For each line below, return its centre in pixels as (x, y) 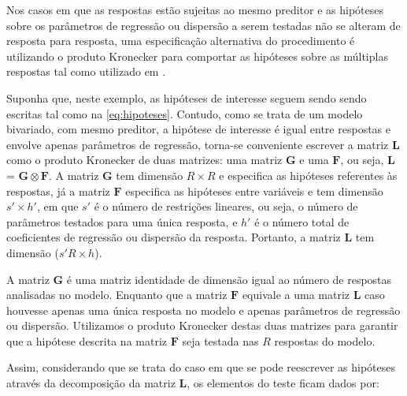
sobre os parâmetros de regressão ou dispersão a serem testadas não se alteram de (203, 25)
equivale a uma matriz (296, 295)
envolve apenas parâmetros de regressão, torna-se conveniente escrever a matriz (198, 144)
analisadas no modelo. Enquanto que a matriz (117, 295)
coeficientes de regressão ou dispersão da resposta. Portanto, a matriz (174, 237)
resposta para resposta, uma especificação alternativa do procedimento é (181, 41)
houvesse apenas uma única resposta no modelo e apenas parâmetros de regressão (203, 310)
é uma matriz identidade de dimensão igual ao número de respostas (229, 279)
